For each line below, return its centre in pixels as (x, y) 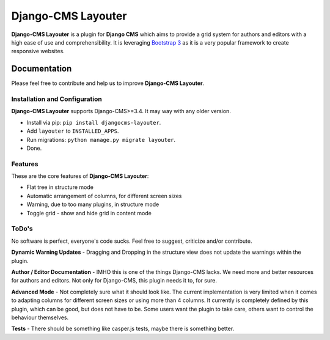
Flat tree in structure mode (60, 187)
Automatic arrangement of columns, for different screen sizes (104, 196)
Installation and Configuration (57, 99)
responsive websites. (38, 51)
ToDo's (22, 229)
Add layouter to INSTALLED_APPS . (73, 131)
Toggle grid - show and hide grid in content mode (89, 213)
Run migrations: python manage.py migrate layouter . (101, 139)
